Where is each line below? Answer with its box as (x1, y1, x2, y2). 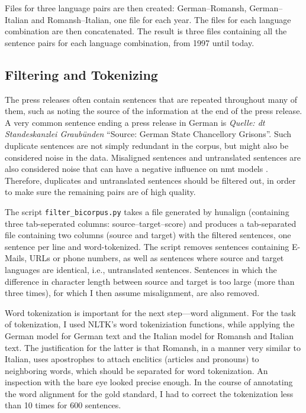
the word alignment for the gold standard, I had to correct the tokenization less (5, 387, 294, 399)
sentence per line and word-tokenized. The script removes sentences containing (5, 240, 289, 252)
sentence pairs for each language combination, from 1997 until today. (5, 36, 255, 48)
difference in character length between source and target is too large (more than (5, 275, 295, 287)
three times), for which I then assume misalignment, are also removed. (5, 287, 260, 299)
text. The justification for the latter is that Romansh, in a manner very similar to (5, 341, 301, 353)
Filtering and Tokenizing (5, 65, 158, 83)
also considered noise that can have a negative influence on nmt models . (5, 162, 268, 175)
